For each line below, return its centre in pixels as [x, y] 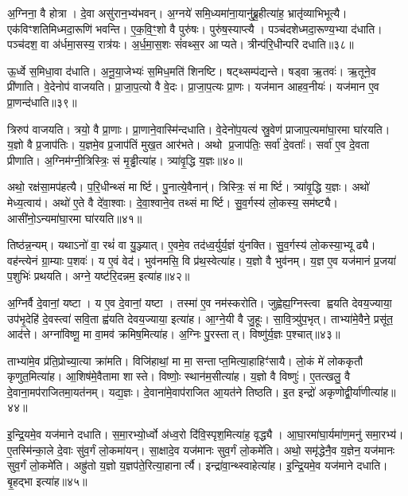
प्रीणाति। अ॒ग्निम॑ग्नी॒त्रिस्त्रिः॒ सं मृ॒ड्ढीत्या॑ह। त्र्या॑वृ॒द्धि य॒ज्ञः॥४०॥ [125, 160]
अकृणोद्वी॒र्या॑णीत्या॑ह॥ [357, 391]
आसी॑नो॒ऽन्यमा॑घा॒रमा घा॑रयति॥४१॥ [75, 218]
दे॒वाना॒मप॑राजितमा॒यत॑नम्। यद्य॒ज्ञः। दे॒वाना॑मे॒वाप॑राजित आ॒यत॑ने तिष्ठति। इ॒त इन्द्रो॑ [161, 391]
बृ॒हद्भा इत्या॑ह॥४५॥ [47, 480]
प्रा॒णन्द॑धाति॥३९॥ [42, 102]
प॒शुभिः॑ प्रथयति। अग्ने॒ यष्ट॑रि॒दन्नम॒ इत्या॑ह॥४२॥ [99, 276]
